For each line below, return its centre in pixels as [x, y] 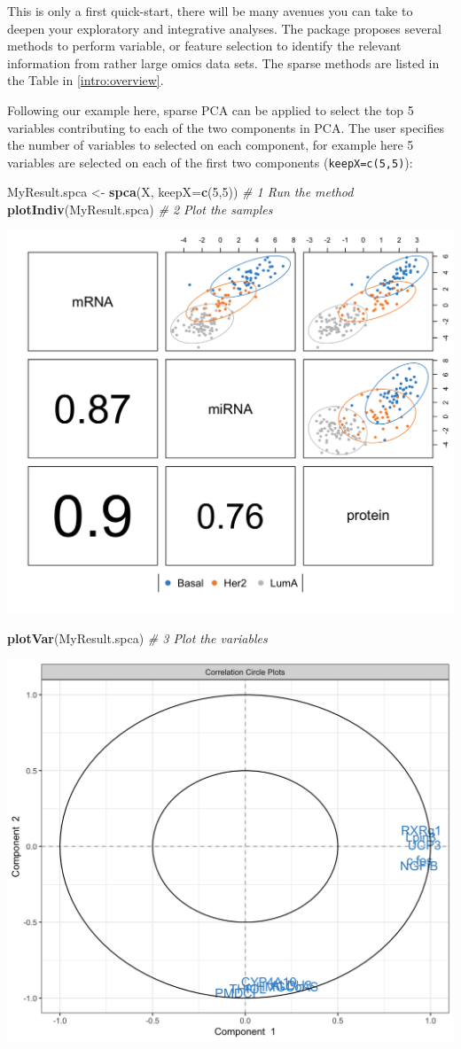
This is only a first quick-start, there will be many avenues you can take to [210, 11]
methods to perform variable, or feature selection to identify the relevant [204, 46]
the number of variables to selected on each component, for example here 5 [211, 145]
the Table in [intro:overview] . [86, 80]
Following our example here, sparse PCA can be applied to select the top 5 [211, 109]
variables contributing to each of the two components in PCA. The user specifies [226, 127]
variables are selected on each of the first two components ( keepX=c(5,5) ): [210, 162]
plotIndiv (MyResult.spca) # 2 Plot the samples [140, 209]
